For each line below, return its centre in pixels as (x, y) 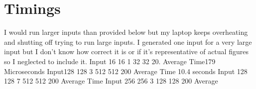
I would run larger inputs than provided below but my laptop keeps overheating (126, 32)
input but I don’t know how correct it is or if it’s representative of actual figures (126, 51)
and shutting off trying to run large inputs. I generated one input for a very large (128, 42)
